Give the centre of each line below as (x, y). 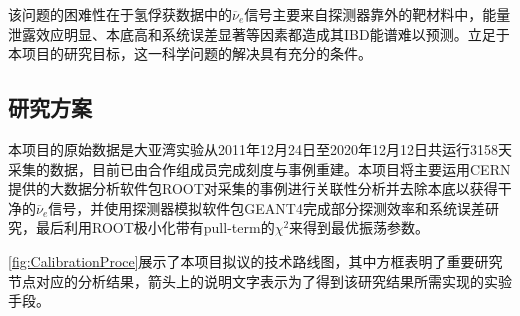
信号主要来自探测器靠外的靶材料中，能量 (377, 14)
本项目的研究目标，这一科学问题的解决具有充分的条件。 (190, 53)
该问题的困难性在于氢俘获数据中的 (120, 14)
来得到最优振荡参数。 (359, 227)
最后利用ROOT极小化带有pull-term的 (155, 227)
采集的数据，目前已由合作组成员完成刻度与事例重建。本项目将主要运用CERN (259, 168)
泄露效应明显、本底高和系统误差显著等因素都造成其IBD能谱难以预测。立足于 (259, 33)
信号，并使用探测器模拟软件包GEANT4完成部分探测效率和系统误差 (266, 207)
